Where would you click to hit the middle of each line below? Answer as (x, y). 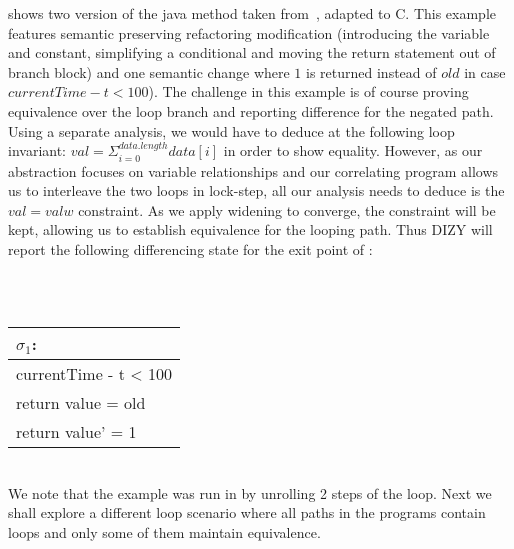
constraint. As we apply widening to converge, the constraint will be (287, 209)
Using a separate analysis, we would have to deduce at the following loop (231, 130)
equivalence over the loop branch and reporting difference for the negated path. (251, 110)
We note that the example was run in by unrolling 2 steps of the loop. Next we (250, 492)
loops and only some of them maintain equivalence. (164, 531)
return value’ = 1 (76, 432)
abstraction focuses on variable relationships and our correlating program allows (253, 170)
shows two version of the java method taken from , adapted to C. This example (252, 13)
